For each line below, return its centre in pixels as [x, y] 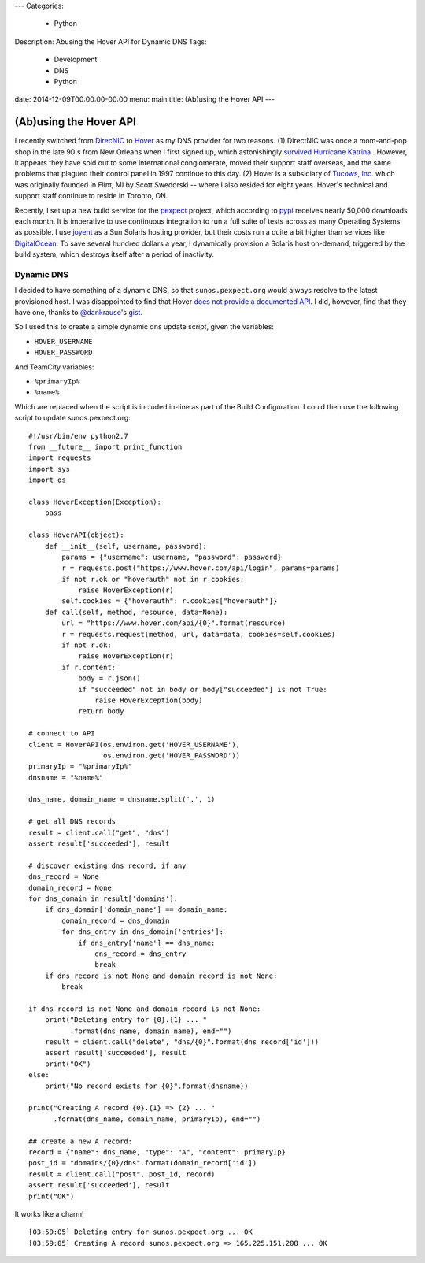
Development [76, 60]
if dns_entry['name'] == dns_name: [147, 943]
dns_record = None [64, 877]
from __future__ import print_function [105, 446]
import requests [60, 458]
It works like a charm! [49, 1213]
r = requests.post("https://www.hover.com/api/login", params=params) [201, 568]
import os [47, 480]
